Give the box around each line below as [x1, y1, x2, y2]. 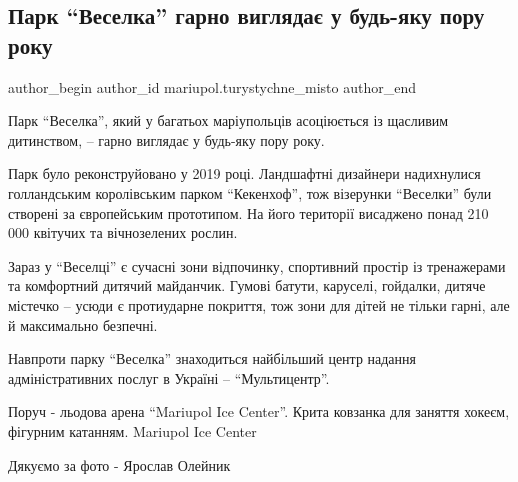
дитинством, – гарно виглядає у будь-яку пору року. [8, 129, 325, 150]
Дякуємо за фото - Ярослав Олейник [8, 454, 231, 475]
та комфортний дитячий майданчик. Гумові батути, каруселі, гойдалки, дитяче [8, 275, 486, 296]
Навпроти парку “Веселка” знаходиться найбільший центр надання [8, 348, 417, 369]
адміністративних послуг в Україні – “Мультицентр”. [8, 367, 330, 388]
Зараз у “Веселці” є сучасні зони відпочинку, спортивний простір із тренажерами [8, 255, 506, 276]
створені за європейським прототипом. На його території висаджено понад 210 [8, 202, 489, 223]
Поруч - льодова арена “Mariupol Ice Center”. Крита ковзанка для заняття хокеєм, [8, 401, 510, 422]
